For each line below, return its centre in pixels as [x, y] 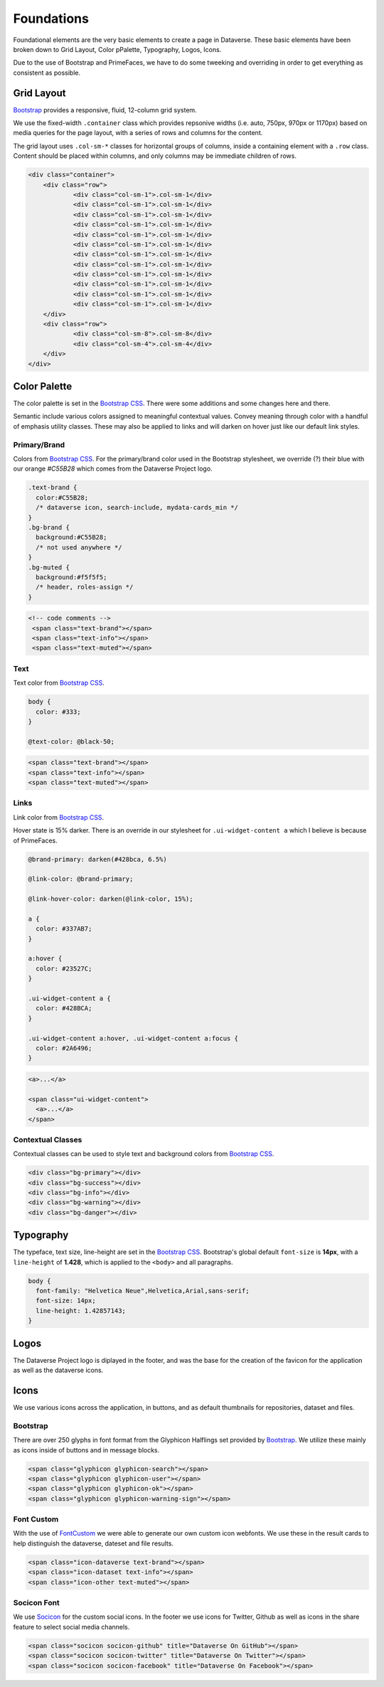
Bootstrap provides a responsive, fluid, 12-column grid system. [105, 109]
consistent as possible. [47, 73]
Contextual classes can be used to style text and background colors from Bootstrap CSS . [144, 1154]
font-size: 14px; [66, 1301]
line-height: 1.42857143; [81, 1311]
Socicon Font [36, 1602]
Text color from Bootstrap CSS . [59, 683]
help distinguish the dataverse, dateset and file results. [94, 1543]
